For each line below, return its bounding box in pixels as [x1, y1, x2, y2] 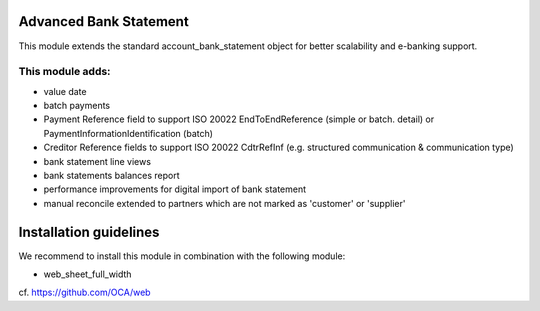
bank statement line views [43, 155, 152, 167]
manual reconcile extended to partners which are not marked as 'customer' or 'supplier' [43, 197, 406, 209]
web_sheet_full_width [43, 268, 132, 280]
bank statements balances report [43, 170, 180, 181]
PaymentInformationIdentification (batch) [43, 127, 214, 139]
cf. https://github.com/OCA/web [18, 286, 151, 299]
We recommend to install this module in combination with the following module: [18, 250, 346, 262]
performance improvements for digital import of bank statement [43, 183, 307, 195]
